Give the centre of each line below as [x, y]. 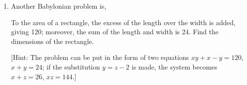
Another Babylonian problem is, [59, 6]
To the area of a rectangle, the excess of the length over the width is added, [123, 22]
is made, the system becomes [174, 66]
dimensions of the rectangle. [52, 41]
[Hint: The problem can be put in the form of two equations [100, 57]
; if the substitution [71, 66]
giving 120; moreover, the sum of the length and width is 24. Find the [115, 32]
